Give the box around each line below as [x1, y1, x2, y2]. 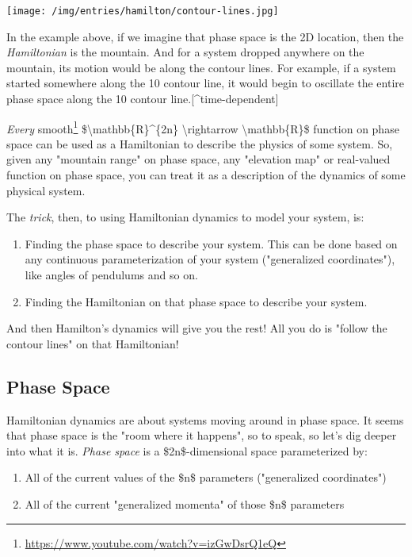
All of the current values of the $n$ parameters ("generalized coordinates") [25, 469, 387, 486]
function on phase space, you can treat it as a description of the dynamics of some [6, 167, 406, 183]
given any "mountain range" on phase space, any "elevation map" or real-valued [6, 151, 391, 167]
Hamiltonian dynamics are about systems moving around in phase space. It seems [6, 411, 404, 428]
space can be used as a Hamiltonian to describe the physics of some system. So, [6, 135, 393, 152]
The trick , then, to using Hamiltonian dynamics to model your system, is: [6, 209, 364, 225]
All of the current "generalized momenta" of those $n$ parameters [25, 495, 345, 512]
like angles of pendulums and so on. [25, 267, 198, 283]
